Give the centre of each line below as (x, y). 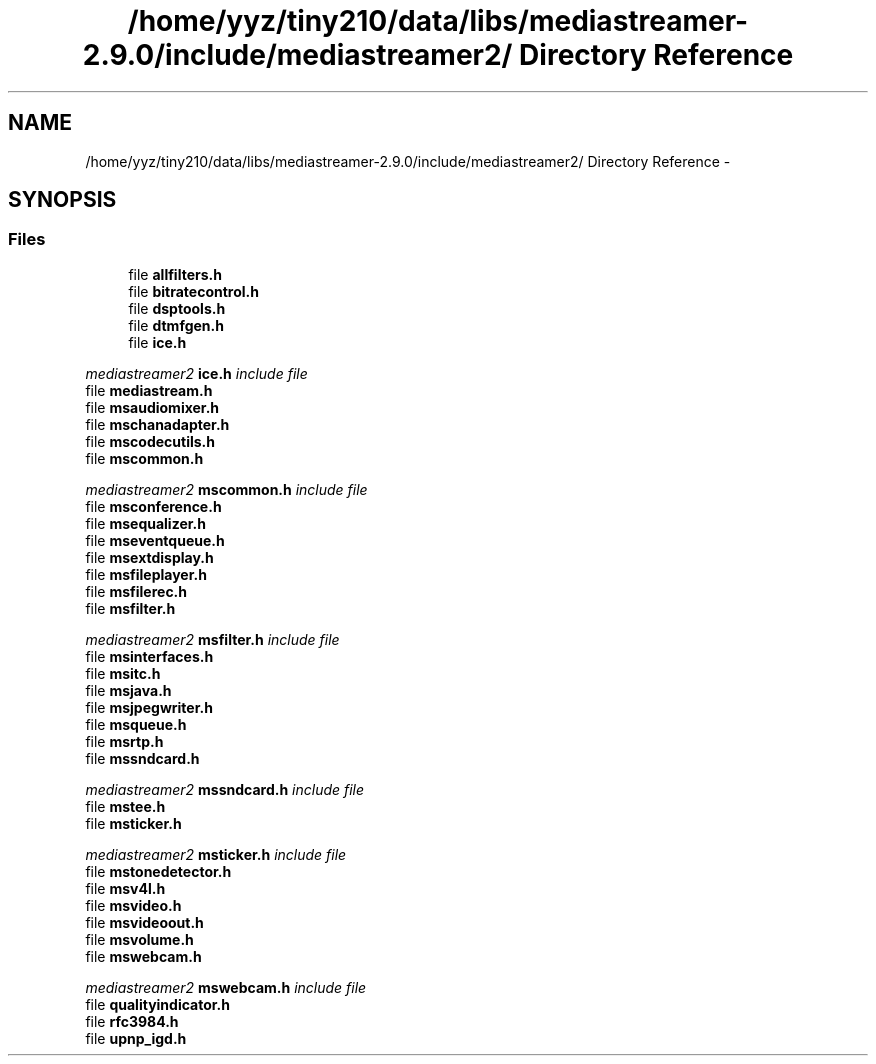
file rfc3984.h (132, 1021)
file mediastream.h (149, 390)
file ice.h (157, 342)
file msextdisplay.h (149, 557)
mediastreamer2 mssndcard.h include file (225, 789)
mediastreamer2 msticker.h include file (216, 854)
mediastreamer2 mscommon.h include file (226, 489)
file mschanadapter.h (157, 424)
